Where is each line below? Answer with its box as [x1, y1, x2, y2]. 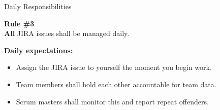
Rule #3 [4, 18, 35, 28]
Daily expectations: [4, 45, 73, 55]
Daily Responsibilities [4, 1, 72, 11]
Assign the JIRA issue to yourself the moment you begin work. [16, 62, 212, 72]
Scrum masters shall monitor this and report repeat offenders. [16, 96, 209, 106]
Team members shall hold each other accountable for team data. [16, 79, 216, 89]
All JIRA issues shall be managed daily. [4, 28, 130, 39]
